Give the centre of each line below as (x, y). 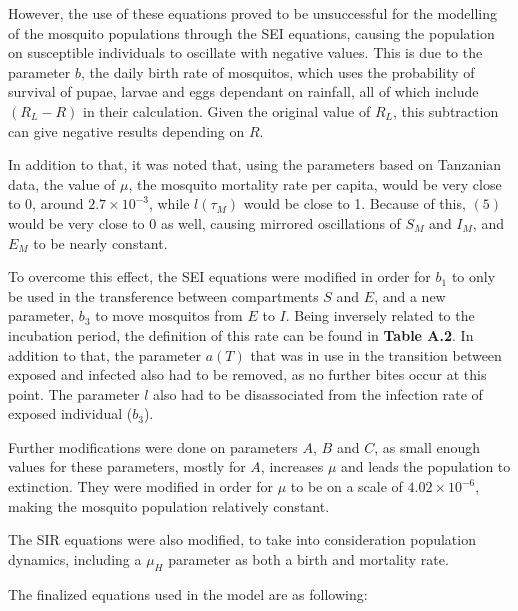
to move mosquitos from (169, 315)
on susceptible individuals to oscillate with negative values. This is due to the (245, 52)
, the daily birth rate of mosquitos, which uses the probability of (277, 71)
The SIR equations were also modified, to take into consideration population (242, 539)
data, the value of (62, 183)
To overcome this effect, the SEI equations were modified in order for (219, 276)
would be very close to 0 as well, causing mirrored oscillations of (204, 222)
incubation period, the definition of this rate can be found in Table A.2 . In (241, 334)
